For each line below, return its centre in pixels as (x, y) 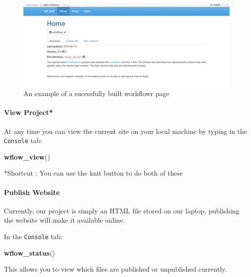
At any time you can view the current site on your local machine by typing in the (125, 131)
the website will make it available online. (64, 220)
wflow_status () (29, 253)
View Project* (28, 112)
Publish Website (32, 192)
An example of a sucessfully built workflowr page (96, 93)
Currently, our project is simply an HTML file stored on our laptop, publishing (122, 210)
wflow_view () (27, 156)
